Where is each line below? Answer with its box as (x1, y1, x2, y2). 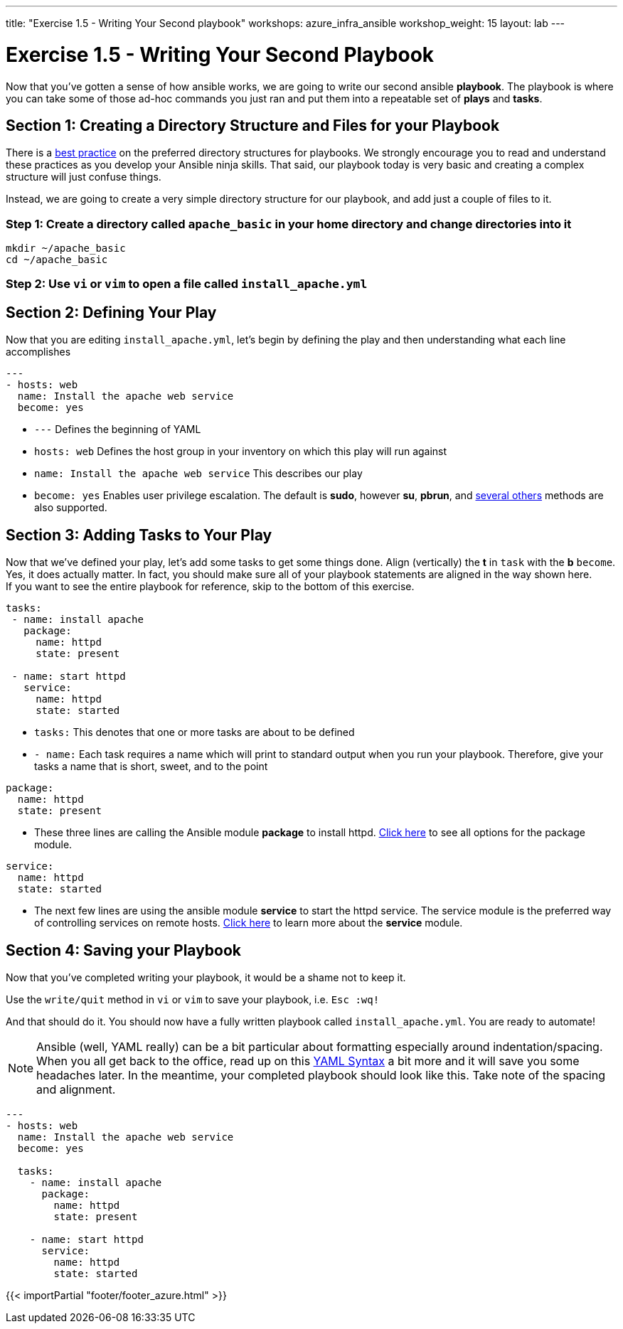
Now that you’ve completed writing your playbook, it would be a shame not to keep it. (6, 971, 406, 983)
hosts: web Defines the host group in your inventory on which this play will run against (34, 445, 447, 458)
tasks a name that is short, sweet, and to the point (34, 760, 268, 773)
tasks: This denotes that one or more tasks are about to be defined (34, 726, 355, 739)
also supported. (34, 501, 107, 514)
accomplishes (6, 346, 71, 358)
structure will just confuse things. (6, 171, 161, 183)
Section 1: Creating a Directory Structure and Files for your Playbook (6, 116, 500, 134)
